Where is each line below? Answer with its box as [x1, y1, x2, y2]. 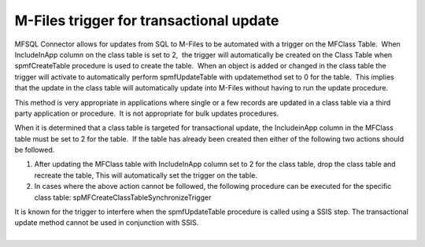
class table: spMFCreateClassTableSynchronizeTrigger [34, 193, 212, 202]
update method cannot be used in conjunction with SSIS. [14, 218, 199, 227]
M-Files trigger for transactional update [14, 12, 279, 29]
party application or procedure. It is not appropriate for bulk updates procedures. [14, 109, 279, 118]
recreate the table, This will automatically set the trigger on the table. [34, 170, 258, 180]
